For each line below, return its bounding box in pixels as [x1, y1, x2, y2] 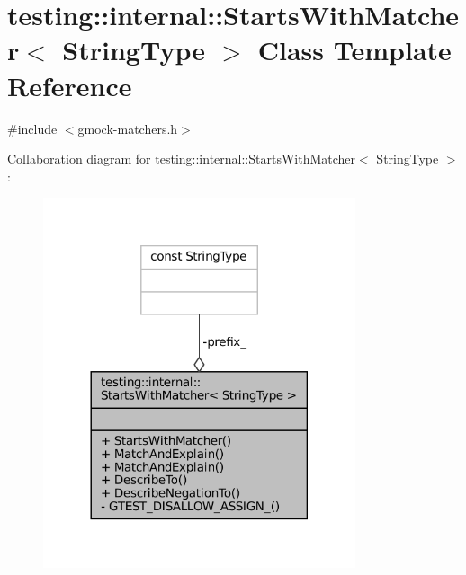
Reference [7, 66, 132, 103]
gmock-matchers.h [77, 119, 178, 137]
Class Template [257, 31, 452, 68]
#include [7, 119, 58, 137]
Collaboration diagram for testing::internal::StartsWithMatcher [7, 149, 356, 168]
